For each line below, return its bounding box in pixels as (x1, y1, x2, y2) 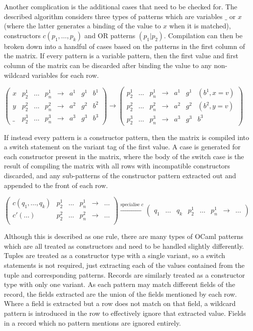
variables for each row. (31, 70, 99, 80)
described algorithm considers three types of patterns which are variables (4, 11, 223, 21)
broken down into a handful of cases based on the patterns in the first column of (4, 41, 245, 51)
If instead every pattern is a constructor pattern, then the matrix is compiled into (4, 132, 250, 142)
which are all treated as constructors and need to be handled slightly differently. (4, 240, 244, 251)
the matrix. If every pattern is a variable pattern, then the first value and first (4, 50, 238, 61)
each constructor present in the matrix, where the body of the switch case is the (4, 151, 244, 161)
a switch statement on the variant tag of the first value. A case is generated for (4, 142, 241, 152)
